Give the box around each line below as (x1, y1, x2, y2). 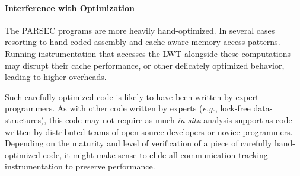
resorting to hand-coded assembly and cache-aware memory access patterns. (5, 36, 280, 48)
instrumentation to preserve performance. (5, 160, 155, 172)
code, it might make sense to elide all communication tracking (43, 148, 268, 161)
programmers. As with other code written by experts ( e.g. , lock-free (5, 102, 251, 114)
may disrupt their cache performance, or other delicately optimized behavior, (5, 59, 285, 71)
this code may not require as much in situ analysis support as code (49, 113, 292, 126)
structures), (5, 113, 47, 126)
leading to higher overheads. (5, 71, 107, 83)
